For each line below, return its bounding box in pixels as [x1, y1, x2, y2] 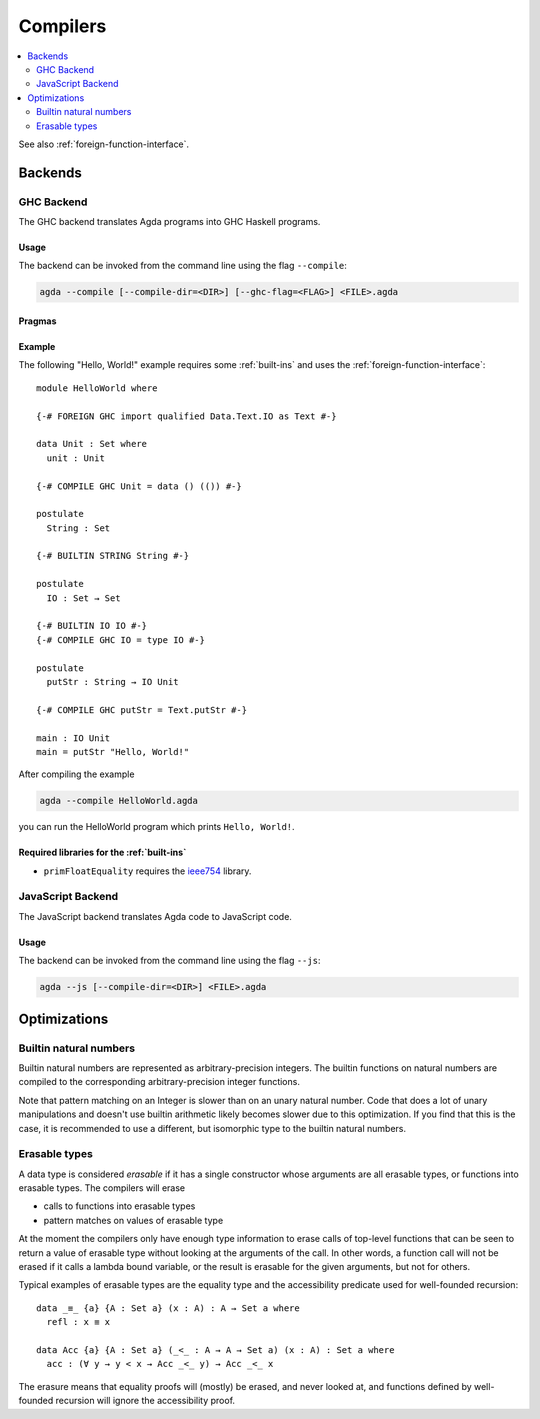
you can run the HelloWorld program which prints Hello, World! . [18, 821, 295, 833]
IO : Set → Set [46, 592, 121, 604]
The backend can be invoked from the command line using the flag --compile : [18, 260, 347, 272]
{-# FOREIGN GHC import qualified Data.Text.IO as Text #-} [36, 410, 337, 422]
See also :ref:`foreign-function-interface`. [18, 138, 190, 150]
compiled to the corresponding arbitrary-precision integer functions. [18, 1076, 300, 1088]
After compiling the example [18, 768, 135, 780]
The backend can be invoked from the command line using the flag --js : [18, 955, 321, 967]
